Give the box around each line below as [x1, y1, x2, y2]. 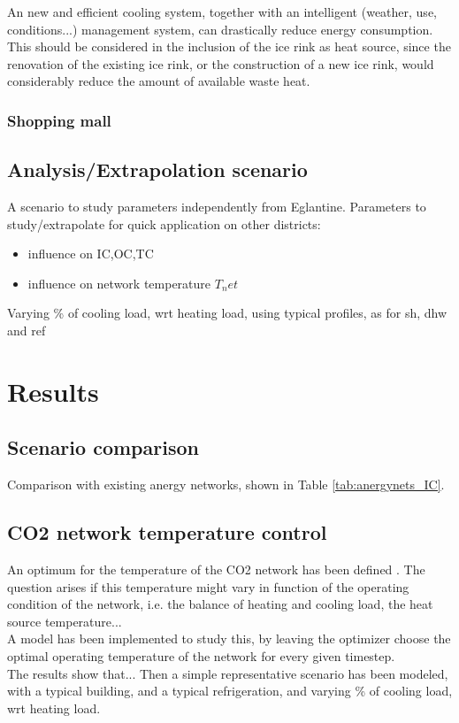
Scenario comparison [7, 434, 199, 461]
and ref [7, 320, 46, 339]
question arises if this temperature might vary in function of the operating [7, 577, 409, 596]
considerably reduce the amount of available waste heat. [7, 72, 310, 90]
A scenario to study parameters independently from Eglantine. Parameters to [7, 197, 426, 216]
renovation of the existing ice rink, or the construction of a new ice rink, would [7, 54, 434, 73]
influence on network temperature [27, 273, 211, 292]
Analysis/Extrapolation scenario [7, 156, 308, 183]
